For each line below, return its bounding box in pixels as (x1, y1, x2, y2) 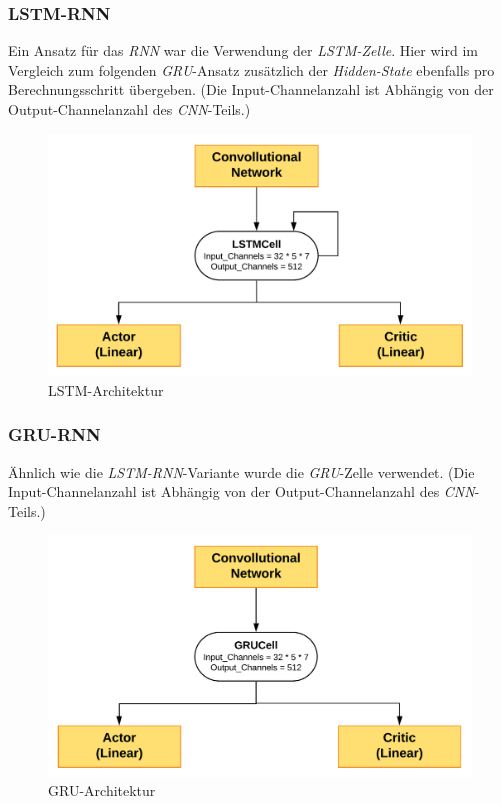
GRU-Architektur (48, 780, 156, 801)
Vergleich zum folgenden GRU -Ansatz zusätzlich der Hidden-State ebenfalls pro (8, 59, 495, 80)
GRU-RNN (8, 422, 101, 447)
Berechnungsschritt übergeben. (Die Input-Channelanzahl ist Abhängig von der (8, 79, 494, 100)
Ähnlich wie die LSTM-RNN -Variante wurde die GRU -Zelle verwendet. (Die (8, 461, 475, 482)
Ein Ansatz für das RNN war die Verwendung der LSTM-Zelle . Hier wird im (8, 40, 478, 61)
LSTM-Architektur (48, 379, 164, 400)
